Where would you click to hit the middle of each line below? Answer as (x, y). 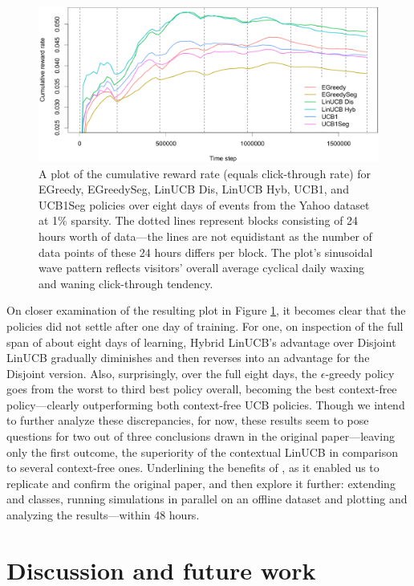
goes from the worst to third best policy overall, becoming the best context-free (202, 389)
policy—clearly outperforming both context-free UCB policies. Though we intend (206, 404)
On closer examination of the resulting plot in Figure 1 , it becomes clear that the (206, 310)
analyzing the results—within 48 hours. (103, 515)
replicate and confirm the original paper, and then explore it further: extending (201, 483)
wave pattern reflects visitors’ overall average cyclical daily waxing (201, 268)
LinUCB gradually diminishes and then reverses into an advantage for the (188, 358)
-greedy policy (360, 373)
